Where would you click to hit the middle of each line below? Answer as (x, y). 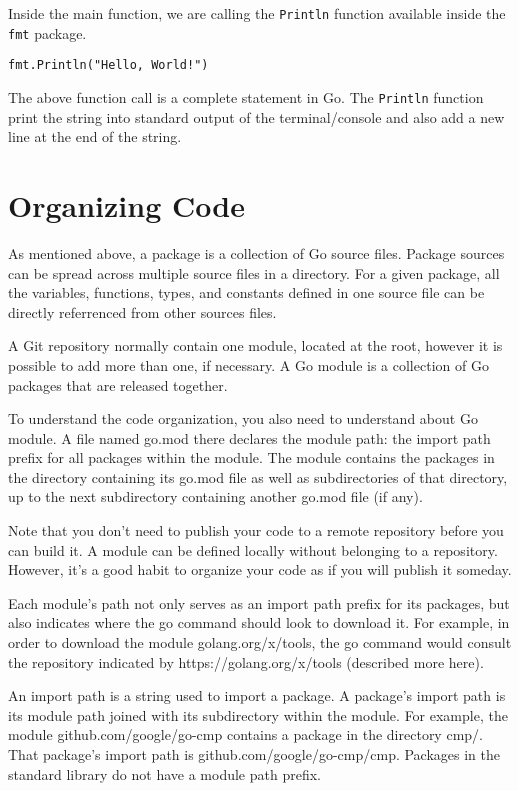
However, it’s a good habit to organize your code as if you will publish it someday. (260, 569)
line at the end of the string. (95, 136)
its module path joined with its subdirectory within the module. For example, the (258, 714)
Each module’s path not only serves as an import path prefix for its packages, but (259, 602)
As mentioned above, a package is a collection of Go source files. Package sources (256, 252)
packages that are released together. (118, 384)
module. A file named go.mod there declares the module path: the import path (249, 437)
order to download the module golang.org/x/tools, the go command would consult (260, 642)
